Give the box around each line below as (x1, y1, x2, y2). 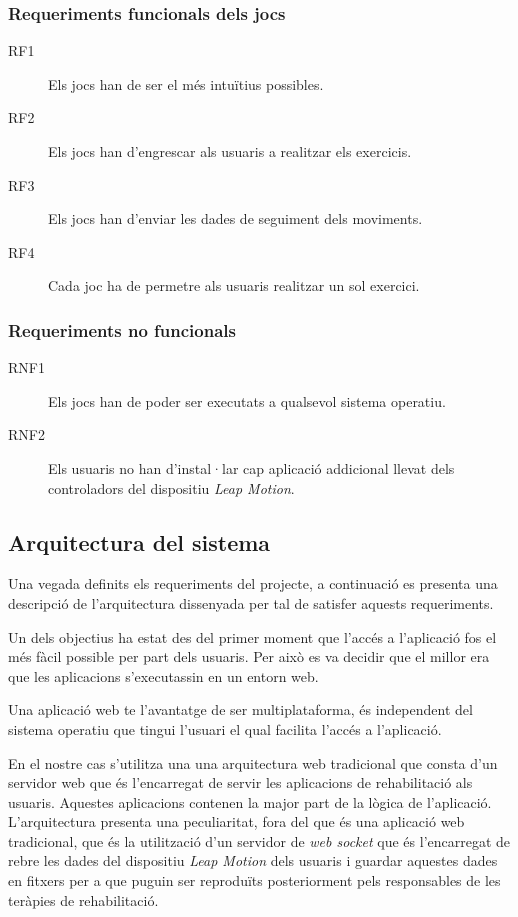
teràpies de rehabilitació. (8, 889, 159, 910)
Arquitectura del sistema (8, 526, 271, 557)
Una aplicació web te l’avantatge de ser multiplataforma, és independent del (8, 699, 473, 720)
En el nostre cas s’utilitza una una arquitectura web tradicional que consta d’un (8, 752, 498, 773)
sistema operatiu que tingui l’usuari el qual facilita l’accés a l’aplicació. (8, 718, 442, 739)
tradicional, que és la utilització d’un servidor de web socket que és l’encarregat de (8, 830, 511, 851)
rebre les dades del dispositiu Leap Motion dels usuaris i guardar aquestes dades (8, 850, 498, 871)
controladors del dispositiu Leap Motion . (48, 477, 295, 498)
